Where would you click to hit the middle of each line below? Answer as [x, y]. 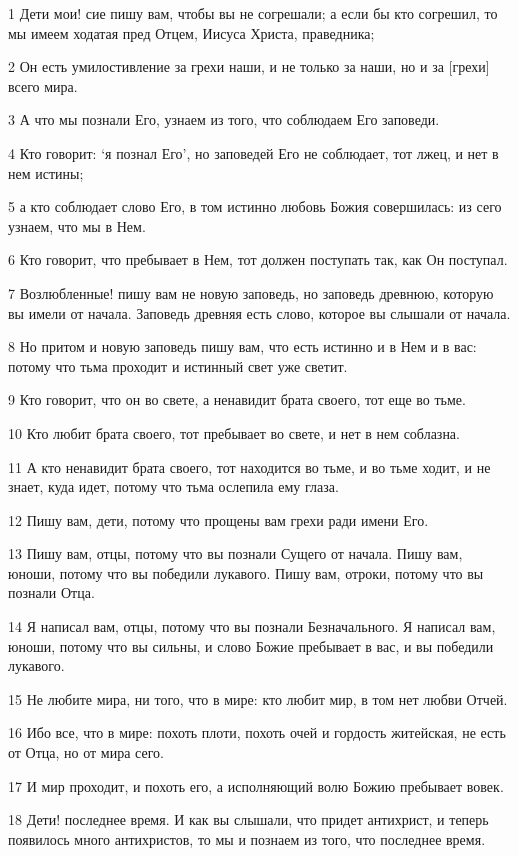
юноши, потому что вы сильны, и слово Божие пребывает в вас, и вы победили [251, 645]
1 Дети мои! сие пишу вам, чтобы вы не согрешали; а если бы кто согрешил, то [253, 13]
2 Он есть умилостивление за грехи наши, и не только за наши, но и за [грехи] [249, 66]
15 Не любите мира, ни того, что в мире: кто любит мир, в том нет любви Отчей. [258, 698]
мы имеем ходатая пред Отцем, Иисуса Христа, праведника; [191, 32]
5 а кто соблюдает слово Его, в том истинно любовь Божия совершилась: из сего [255, 206]
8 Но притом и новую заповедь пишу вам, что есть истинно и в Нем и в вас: [242, 346]
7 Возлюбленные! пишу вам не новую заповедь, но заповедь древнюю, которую [251, 292]
